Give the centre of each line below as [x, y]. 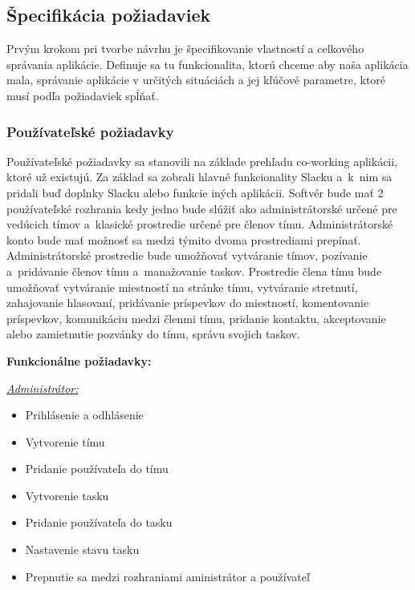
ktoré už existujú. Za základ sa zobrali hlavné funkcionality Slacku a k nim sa [199, 177]
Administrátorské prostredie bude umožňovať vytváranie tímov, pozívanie [187, 255]
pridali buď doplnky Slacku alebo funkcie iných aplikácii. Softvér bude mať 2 [195, 192]
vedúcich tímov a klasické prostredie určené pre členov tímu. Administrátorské [200, 224]
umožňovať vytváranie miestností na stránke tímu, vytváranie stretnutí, [182, 287]
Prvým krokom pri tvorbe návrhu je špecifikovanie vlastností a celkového [185, 48]
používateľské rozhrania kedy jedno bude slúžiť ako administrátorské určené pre [202, 208]
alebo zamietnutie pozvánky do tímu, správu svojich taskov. [153, 334]
